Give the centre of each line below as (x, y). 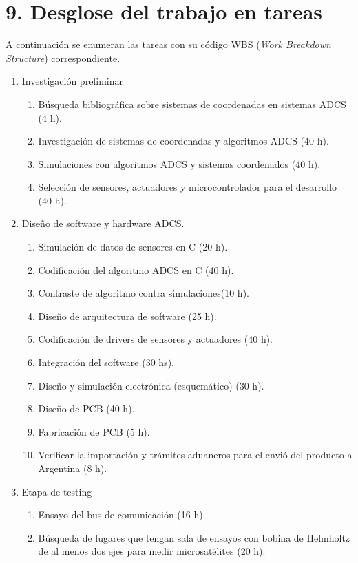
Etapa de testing (57, 491)
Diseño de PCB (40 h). (86, 408)
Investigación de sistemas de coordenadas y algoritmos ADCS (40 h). (183, 141)
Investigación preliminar (72, 81)
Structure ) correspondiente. (63, 57)
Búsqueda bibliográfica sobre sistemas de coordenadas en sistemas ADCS (192, 104)
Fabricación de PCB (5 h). (94, 431)
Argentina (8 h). (73, 468)
